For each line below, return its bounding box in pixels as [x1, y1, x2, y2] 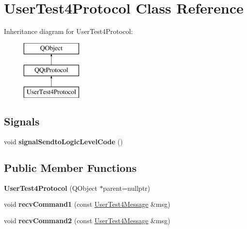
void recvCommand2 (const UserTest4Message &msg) [4, 215, 170, 225]
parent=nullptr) [103, 183, 151, 193]
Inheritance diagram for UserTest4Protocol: [4, 26, 133, 36]
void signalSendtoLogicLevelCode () [4, 136, 123, 146]
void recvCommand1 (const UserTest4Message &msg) [4, 199, 170, 209]
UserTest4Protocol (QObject [4, 183, 98, 193]
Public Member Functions [4, 160, 137, 175]
